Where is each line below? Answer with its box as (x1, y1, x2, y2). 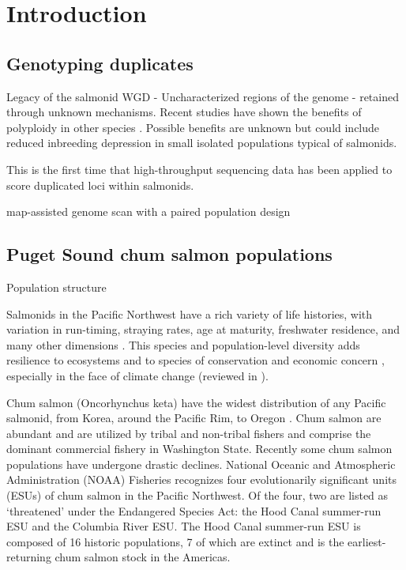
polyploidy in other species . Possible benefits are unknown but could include (6, 119, 380, 135)
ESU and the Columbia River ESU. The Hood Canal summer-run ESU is (6, 518, 361, 534)
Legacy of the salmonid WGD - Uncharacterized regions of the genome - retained (6, 88, 399, 104)
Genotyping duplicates (6, 51, 194, 75)
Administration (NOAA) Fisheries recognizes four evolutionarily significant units (6, 471, 397, 488)
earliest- (348, 533, 386, 549)
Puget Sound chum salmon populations (6, 242, 333, 266)
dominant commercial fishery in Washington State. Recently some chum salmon (6, 440, 393, 457)
